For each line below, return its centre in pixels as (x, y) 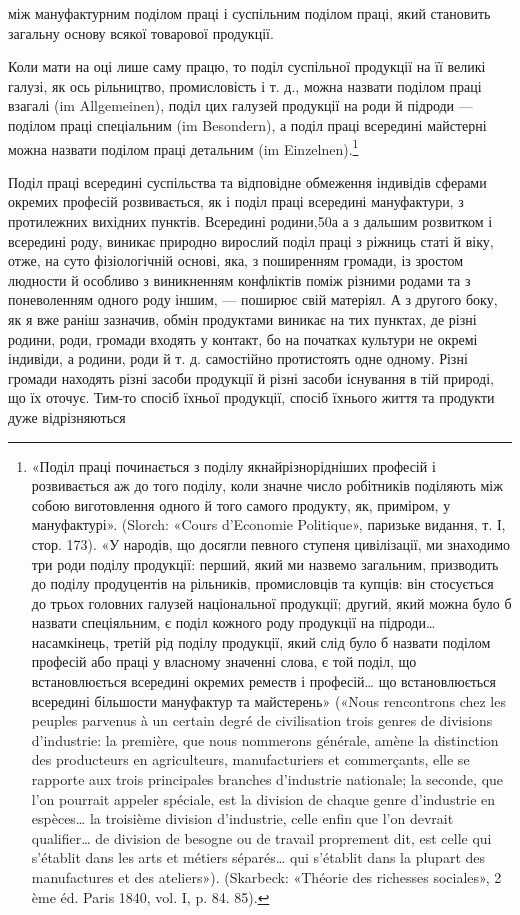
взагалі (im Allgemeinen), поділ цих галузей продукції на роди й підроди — (240, 105)
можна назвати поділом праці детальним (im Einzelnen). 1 (183, 147)
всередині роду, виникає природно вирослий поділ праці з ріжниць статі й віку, (251, 240)
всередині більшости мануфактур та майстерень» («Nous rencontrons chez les (268, 700)
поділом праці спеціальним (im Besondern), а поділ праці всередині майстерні (247, 124)
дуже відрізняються (67, 416)
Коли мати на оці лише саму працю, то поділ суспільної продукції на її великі (247, 66)
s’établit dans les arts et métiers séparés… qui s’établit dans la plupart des (258, 857)
